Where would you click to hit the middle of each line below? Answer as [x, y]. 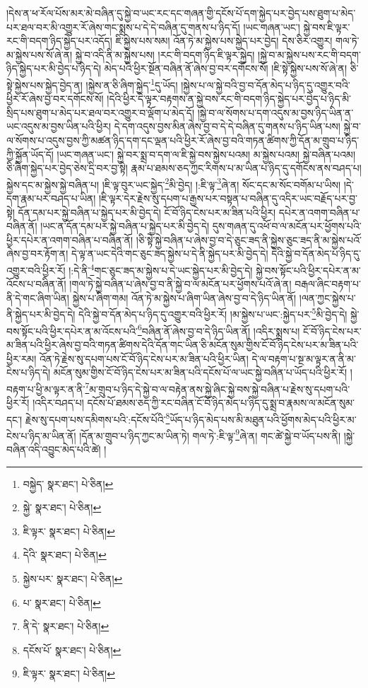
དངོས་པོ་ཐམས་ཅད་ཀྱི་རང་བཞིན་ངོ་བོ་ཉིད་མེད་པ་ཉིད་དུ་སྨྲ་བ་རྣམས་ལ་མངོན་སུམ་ [221, 402]
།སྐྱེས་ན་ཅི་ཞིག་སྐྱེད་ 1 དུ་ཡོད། [132, 83]
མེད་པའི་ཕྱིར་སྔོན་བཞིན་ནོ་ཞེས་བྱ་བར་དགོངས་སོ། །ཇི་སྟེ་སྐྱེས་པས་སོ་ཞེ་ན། [225, 68]
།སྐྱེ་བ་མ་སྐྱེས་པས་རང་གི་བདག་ [309, 54]
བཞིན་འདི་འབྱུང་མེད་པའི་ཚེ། [54, 449]
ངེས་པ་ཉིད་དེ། [29, 372]
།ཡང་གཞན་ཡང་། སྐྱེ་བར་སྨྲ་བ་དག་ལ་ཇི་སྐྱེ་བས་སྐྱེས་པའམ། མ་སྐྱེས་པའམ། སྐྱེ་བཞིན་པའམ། [206, 154]
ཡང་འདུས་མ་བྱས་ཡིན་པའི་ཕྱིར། [59, 126]
